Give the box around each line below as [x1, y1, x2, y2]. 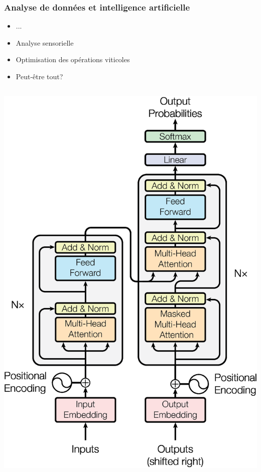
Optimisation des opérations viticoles [16, 54, 130, 65]
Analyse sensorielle [16, 37, 74, 48]
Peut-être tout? [16, 71, 63, 81]
